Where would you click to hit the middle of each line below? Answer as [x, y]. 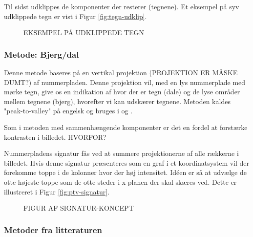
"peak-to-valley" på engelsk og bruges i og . [68, 111]
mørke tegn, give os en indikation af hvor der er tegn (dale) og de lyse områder [122, 92]
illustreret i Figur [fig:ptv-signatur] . [57, 191]
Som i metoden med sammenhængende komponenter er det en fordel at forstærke [126, 127]
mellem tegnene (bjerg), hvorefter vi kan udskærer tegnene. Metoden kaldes [117, 101]
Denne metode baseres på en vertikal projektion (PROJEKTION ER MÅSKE [121, 72]
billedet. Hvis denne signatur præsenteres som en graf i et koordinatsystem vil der [127, 162]
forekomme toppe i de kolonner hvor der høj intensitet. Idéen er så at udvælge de [125, 172]
